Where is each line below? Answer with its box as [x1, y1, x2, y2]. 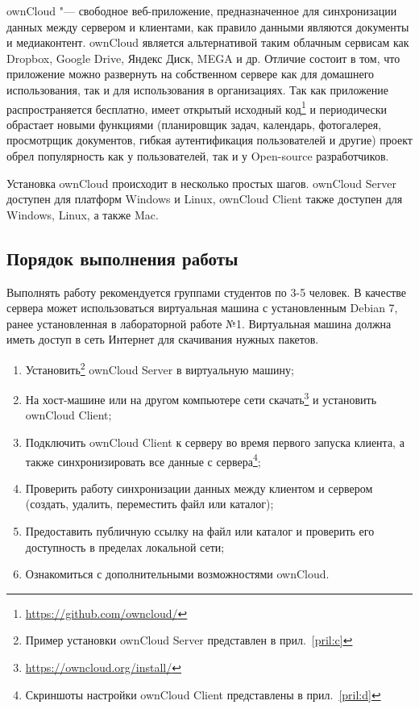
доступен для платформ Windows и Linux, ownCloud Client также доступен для [6, 190, 403, 207]
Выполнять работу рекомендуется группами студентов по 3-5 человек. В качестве [6, 283, 407, 300]
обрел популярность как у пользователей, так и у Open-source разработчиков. [6, 148, 389, 164]
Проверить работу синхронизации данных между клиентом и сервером [25, 479, 373, 496]
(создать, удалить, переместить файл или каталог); [25, 495, 274, 512]
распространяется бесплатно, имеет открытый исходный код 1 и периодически [6, 98, 388, 117]
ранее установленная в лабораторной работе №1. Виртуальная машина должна [6, 315, 392, 332]
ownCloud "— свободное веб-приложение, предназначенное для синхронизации [6, 2, 397, 19]
